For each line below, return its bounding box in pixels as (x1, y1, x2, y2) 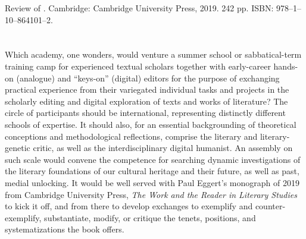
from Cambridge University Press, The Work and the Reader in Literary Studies (5, 188, 297, 200)
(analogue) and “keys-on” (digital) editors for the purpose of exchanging (16, 71, 280, 84)
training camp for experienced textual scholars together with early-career (5, 59, 271, 72)
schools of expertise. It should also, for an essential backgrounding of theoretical (5, 118, 296, 130)
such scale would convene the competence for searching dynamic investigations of (5, 153, 301, 165)
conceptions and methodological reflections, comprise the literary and (5, 130, 258, 142)
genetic (5, 141, 30, 154)
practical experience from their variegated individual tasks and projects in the (5, 83, 289, 96)
